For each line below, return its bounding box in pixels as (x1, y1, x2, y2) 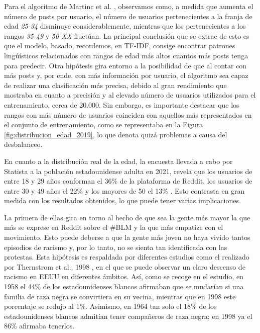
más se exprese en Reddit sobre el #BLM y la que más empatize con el (4, 222, 223, 232)
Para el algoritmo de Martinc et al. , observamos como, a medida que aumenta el (4, 1, 253, 11)
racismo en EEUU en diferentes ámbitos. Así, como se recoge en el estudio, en (4, 271, 243, 282)
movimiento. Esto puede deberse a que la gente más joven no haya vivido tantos (4, 232, 250, 242)
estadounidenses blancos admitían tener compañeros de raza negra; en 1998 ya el (4, 310, 252, 321)
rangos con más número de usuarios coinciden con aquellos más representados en (4, 109, 252, 120)
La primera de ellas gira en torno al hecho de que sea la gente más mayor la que (4, 212, 250, 222)
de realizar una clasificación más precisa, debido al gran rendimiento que (4, 79, 227, 90)
